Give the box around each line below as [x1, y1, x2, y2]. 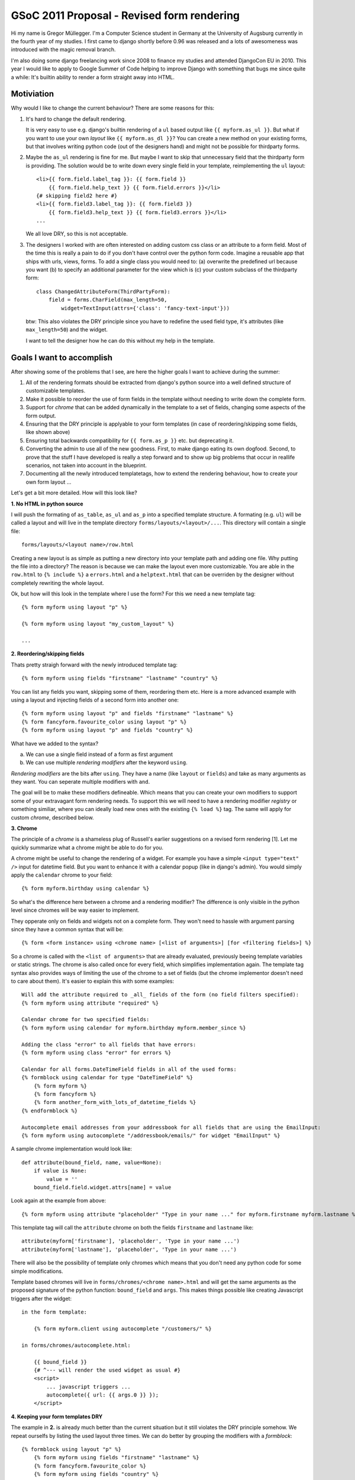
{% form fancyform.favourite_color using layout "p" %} [21, 718, 187, 725]
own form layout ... [25, 478, 72, 485]
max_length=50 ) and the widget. [25, 326, 108, 333]
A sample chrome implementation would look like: [11, 1146, 133, 1153]
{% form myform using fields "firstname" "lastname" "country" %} [21, 675, 218, 682]
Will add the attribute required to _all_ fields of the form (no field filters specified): [21, 992, 299, 998]
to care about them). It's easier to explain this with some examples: [11, 977, 175, 984]
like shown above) [25, 429, 70, 436]
